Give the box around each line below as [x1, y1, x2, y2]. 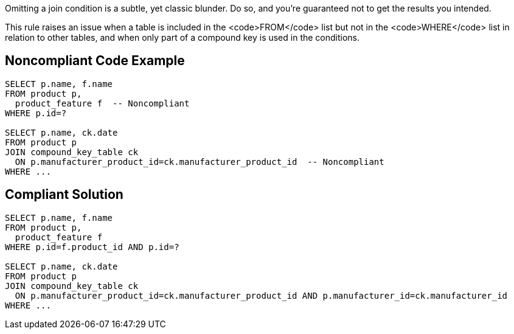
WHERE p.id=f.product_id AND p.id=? [5, 242, 179, 252]
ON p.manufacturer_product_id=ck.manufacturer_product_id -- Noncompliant [15, 156, 384, 167]
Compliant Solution [5, 187, 123, 203]
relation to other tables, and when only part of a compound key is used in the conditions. [5, 32, 360, 43]
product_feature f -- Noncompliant [15, 98, 190, 108]
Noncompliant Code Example [5, 53, 185, 69]
